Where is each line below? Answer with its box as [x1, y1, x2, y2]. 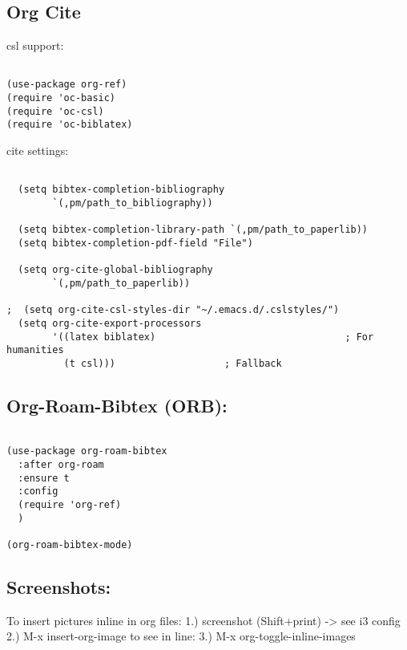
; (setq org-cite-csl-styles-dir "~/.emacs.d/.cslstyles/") [6, 304, 340, 316]
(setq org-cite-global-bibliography [18, 264, 213, 276]
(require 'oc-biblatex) [6, 119, 133, 131]
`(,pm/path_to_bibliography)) [52, 197, 213, 209]
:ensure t [18, 472, 70, 484]
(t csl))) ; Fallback [63, 357, 282, 369]
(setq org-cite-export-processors [18, 317, 202, 329]
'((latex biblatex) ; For [52, 331, 374, 343]
